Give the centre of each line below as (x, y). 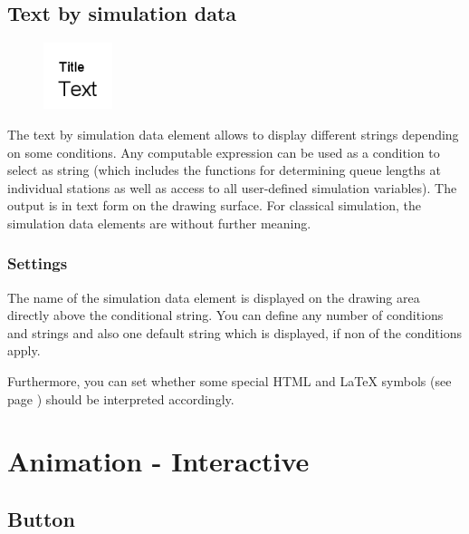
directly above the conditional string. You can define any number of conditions (225, 315)
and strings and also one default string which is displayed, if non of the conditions (234, 332)
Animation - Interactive (158, 461)
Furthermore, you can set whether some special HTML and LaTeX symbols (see (230, 381)
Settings (38, 263)
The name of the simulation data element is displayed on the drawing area (214, 297)
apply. (24, 350)
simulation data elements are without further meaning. (159, 223)
